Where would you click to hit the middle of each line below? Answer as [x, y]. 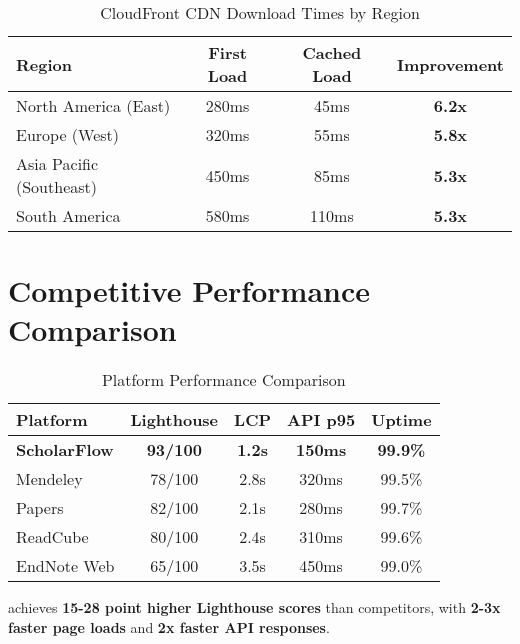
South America [68, 215]
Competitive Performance [189, 290]
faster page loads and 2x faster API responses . [169, 626]
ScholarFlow [65, 450]
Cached [332, 52]
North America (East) [93, 105]
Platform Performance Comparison [223, 380]
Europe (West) [68, 134]
